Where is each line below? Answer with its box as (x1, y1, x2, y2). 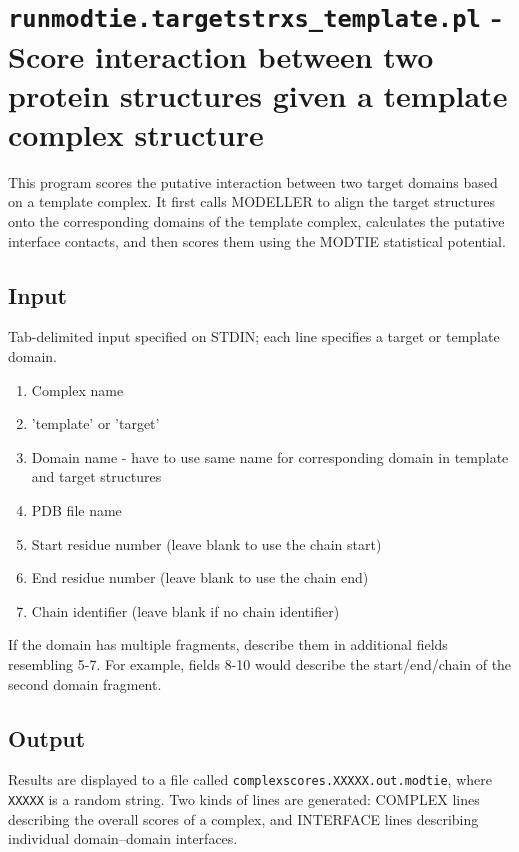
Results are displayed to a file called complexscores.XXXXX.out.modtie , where (8, 769, 492, 790)
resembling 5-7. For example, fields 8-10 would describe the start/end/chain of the (8, 653, 512, 674)
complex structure (8, 113, 264, 154)
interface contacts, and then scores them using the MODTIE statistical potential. (8, 230, 506, 251)
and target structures (31, 466, 162, 487)
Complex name (31, 379, 124, 400)
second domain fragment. (8, 673, 162, 694)
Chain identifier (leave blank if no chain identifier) (31, 600, 340, 621)
